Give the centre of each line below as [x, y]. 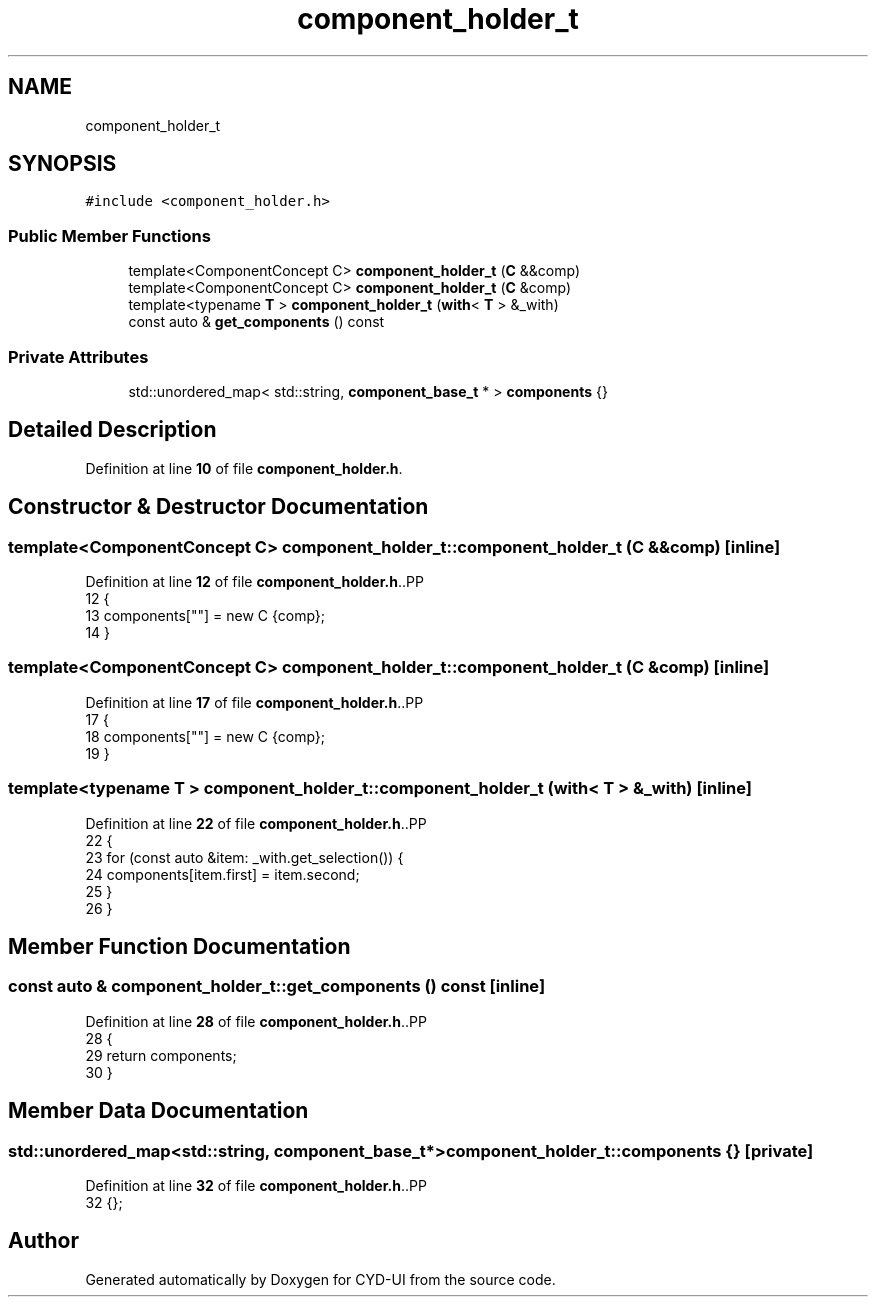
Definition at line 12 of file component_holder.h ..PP [254, 581]
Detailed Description [112, 430]
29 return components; [161, 1055]
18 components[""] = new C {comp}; [205, 736]
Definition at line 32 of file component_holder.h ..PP [256, 1185]
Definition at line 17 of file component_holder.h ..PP [254, 702]
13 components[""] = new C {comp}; [205, 615]
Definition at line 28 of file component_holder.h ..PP [256, 1021]
